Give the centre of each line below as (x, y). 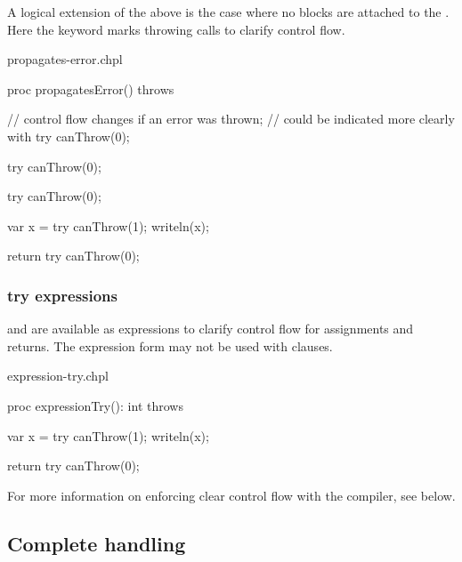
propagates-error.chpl (65, 59)
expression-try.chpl (58, 376)
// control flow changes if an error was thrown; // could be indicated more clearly (231, 119)
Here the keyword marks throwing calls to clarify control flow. (176, 29)
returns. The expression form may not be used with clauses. (170, 345)
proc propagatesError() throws (91, 88)
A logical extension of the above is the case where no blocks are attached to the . (228, 12)
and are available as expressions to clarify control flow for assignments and (211, 329)
